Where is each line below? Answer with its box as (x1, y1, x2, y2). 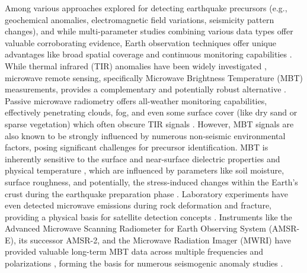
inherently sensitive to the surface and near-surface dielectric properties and (5, 152, 280, 165)
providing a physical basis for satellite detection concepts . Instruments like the (5, 210, 292, 223)
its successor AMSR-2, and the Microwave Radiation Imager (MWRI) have (18, 233, 291, 246)
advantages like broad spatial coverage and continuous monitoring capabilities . (5, 48, 292, 60)
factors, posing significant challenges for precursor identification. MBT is (5, 141, 268, 153)
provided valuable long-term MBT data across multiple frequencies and (5, 245, 264, 258)
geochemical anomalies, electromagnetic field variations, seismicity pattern (5, 13, 274, 25)
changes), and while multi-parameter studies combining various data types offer (5, 25, 293, 37)
